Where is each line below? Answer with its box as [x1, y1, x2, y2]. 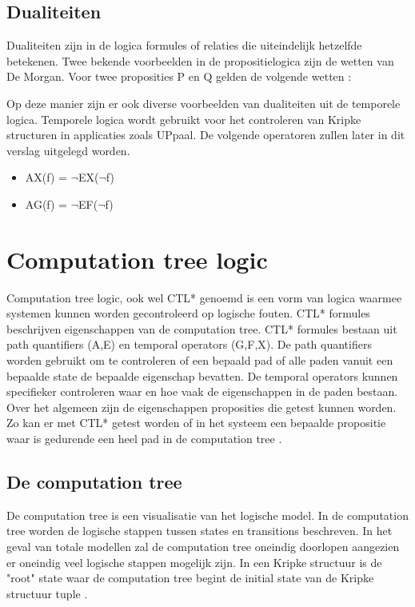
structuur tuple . [6, 585, 88, 601]
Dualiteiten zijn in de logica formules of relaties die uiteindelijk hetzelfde [6, 37, 362, 54]
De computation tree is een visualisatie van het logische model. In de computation [6, 506, 409, 523]
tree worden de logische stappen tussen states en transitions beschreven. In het [6, 522, 393, 539]
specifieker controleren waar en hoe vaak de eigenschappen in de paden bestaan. [6, 383, 398, 400]
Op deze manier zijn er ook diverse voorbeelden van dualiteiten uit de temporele [6, 94, 401, 111]
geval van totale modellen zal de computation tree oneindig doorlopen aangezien [6, 538, 400, 554]
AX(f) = [25, 169, 67, 186]
